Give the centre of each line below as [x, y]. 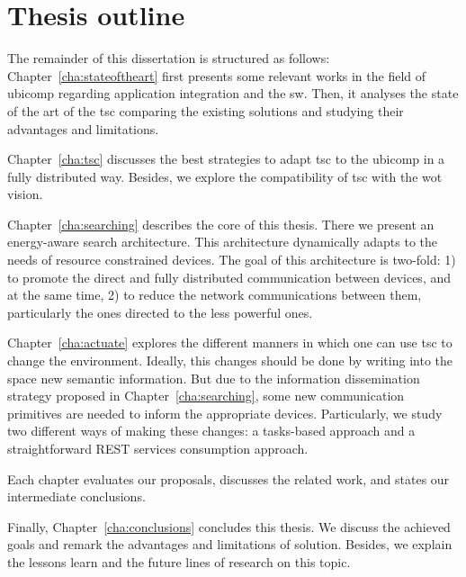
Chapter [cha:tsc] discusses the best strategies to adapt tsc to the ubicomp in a [226, 159]
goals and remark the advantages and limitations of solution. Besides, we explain [230, 544]
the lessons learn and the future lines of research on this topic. [179, 561]
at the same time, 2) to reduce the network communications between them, [215, 295]
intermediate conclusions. [76, 496]
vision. [25, 194]
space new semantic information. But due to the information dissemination [214, 378]
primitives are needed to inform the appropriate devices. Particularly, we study [225, 413]
